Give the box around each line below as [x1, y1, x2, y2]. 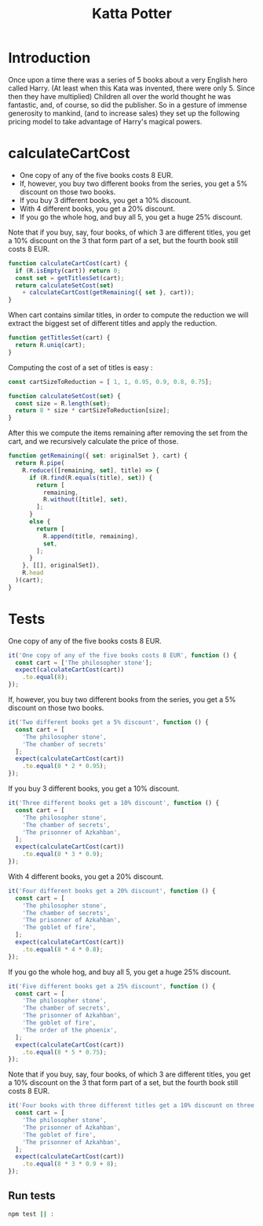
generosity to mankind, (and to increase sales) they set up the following [8, 108, 240, 118]
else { [28, 518, 51, 526]
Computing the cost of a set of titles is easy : [8, 363, 153, 372]
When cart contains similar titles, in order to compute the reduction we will [8, 310, 249, 319]
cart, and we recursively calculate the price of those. [8, 437, 179, 446]
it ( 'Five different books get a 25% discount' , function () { [8, 982, 216, 990]
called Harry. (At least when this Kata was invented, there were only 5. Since [8, 83, 255, 93]
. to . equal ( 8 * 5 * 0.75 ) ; [22, 1048, 108, 1056]
